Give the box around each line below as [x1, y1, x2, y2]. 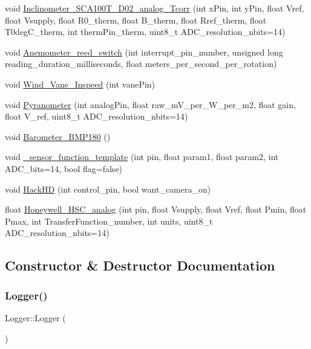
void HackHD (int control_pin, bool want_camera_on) [5, 182, 211, 195]
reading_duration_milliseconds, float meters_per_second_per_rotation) [5, 57, 277, 70]
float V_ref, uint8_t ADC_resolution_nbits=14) [5, 110, 188, 123]
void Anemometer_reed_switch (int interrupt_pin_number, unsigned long [5, 45, 283, 58]
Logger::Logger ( [5, 311, 66, 324]
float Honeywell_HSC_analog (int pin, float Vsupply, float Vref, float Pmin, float [5, 203, 307, 216]
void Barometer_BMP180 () [5, 130, 111, 142]
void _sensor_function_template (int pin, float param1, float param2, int [5, 150, 279, 163]
